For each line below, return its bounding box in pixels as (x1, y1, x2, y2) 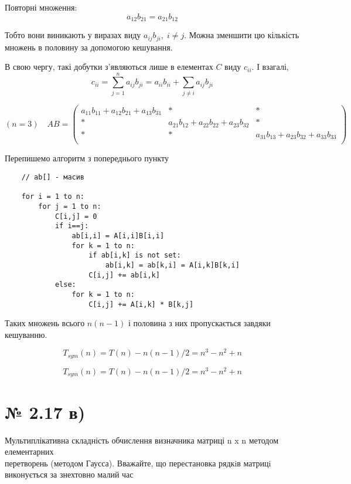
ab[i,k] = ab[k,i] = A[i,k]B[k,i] (105, 260, 240, 269)
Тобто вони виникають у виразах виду (5, 29, 141, 41)
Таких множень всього (5, 317, 85, 329)
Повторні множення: (5, 1, 77, 13)
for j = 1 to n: (38, 202, 101, 211)
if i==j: (54, 222, 89, 231)
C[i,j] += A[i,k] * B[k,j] (88, 300, 194, 309)
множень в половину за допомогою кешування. (5, 40, 173, 53)
